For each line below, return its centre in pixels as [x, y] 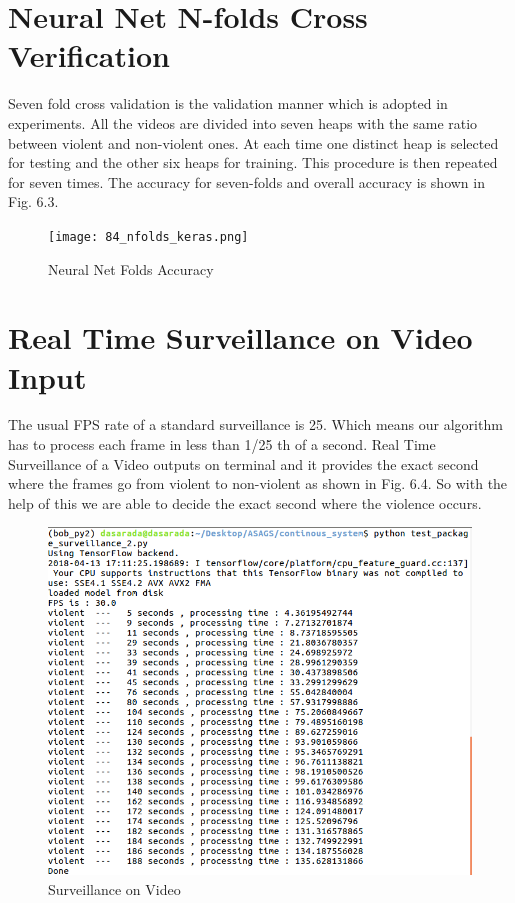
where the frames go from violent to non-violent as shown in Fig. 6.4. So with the [258, 483]
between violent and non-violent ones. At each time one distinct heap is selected [253, 142]
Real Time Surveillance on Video [240, 337]
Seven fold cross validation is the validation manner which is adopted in [228, 103]
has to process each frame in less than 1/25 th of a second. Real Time [222, 444]
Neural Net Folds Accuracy [131, 268]
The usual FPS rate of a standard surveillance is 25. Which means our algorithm [255, 424]
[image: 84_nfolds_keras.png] [148, 236]
